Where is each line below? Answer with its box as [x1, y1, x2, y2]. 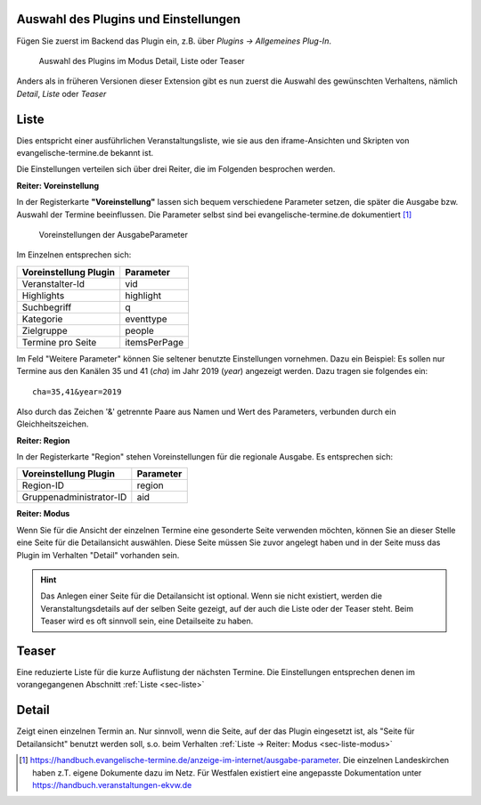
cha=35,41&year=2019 [32, 386, 122, 396]
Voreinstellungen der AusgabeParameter [38, 229, 189, 240]
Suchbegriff [21, 301, 72, 313]
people [125, 324, 155, 337]
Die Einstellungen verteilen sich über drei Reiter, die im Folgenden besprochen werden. [16, 164, 336, 175]
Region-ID [21, 479, 65, 492]
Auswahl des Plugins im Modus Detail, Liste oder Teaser [38, 55, 245, 66]
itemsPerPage [125, 336, 184, 348]
